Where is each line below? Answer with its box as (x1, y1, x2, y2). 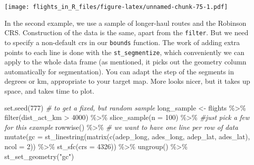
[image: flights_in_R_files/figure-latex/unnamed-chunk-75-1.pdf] (4, 3, 228, 10)
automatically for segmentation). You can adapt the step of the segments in (4, 66, 234, 76)
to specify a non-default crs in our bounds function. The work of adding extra (4, 37, 240, 47)
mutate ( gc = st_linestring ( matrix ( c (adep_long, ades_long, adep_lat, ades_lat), (4, 131, 250, 142)
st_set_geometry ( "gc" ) (4, 151, 74, 161)
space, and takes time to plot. (4, 86, 95, 96)
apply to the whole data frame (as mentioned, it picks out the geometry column (4, 56, 247, 67)
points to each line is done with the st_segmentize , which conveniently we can (4, 47, 245, 57)
